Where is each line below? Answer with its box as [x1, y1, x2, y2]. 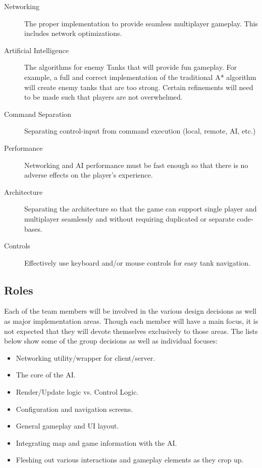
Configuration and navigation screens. [16, 403, 133, 414]
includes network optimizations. [24, 28, 122, 38]
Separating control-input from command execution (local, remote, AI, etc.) [24, 125, 256, 136]
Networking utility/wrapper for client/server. [16, 352, 155, 363]
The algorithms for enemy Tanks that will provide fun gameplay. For [24, 62, 237, 72]
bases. [24, 223, 42, 234]
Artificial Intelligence [4, 45, 69, 55]
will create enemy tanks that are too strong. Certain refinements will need [24, 81, 253, 92]
